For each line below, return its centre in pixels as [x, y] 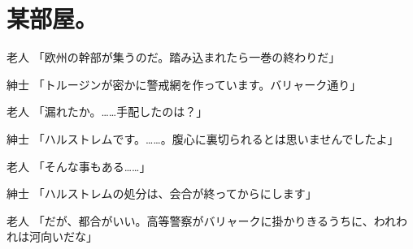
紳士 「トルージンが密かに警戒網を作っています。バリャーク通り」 [184, 84]
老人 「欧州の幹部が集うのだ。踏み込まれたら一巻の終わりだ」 [174, 57]
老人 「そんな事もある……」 [79, 166]
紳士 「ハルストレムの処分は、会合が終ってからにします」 [162, 193]
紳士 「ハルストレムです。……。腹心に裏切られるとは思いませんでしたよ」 [203, 138]
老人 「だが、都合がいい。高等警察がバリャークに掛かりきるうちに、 [190, 220]
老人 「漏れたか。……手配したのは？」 [107, 112]
